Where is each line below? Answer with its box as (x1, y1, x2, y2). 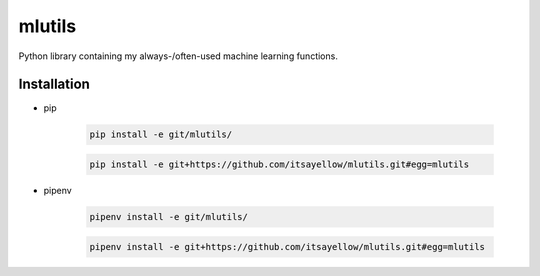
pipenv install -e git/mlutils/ (89, 211, 249, 222)
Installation (18, 76, 90, 93)
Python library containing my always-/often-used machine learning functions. (18, 50, 339, 62)
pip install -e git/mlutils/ (89, 129, 233, 140)
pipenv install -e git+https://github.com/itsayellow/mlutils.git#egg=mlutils (89, 241, 485, 252)
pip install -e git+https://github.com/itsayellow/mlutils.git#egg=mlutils (89, 159, 470, 170)
